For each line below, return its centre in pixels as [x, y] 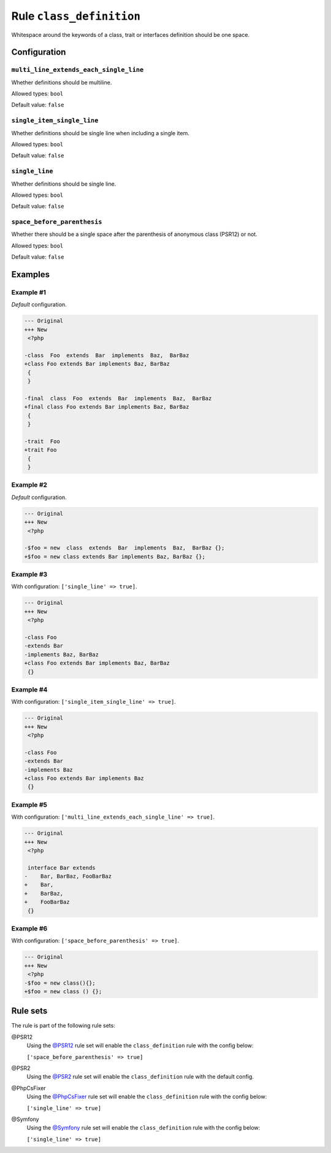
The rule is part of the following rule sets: [63, 1026]
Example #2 [29, 485]
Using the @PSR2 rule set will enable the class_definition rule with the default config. [140, 1077]
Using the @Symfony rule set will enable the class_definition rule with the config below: [143, 1128]
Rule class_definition [76, 16]
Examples [31, 274]
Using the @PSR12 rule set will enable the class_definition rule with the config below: [140, 1045]
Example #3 [29, 575]
